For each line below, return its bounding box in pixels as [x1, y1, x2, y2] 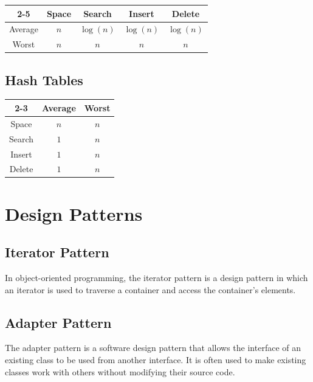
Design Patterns [5, 201, 143, 226]
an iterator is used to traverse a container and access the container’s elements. [5, 283, 296, 296]
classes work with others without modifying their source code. [5, 365, 235, 378]
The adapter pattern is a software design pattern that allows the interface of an [5, 341, 301, 354]
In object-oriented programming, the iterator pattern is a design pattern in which [5, 271, 308, 284]
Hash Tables [5, 70, 83, 89]
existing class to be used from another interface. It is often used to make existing [5, 353, 306, 366]
